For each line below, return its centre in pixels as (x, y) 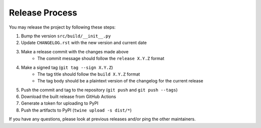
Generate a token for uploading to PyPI (60, 103)
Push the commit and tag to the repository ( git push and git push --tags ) (99, 90)
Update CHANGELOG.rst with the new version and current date (84, 43)
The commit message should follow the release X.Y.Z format (101, 59)
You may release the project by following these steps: (62, 27)
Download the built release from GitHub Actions (68, 96)
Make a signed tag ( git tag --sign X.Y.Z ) (67, 67)
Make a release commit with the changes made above (75, 51)
